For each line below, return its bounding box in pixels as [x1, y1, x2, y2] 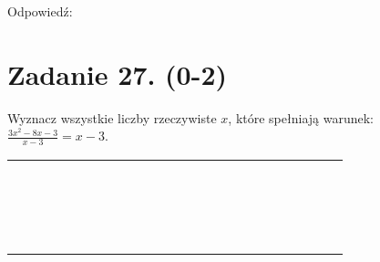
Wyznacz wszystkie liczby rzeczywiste [7, 108, 217, 127]
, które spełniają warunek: [228, 108, 374, 127]
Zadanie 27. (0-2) [7, 55, 227, 92]
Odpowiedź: [7, 2, 73, 20]
